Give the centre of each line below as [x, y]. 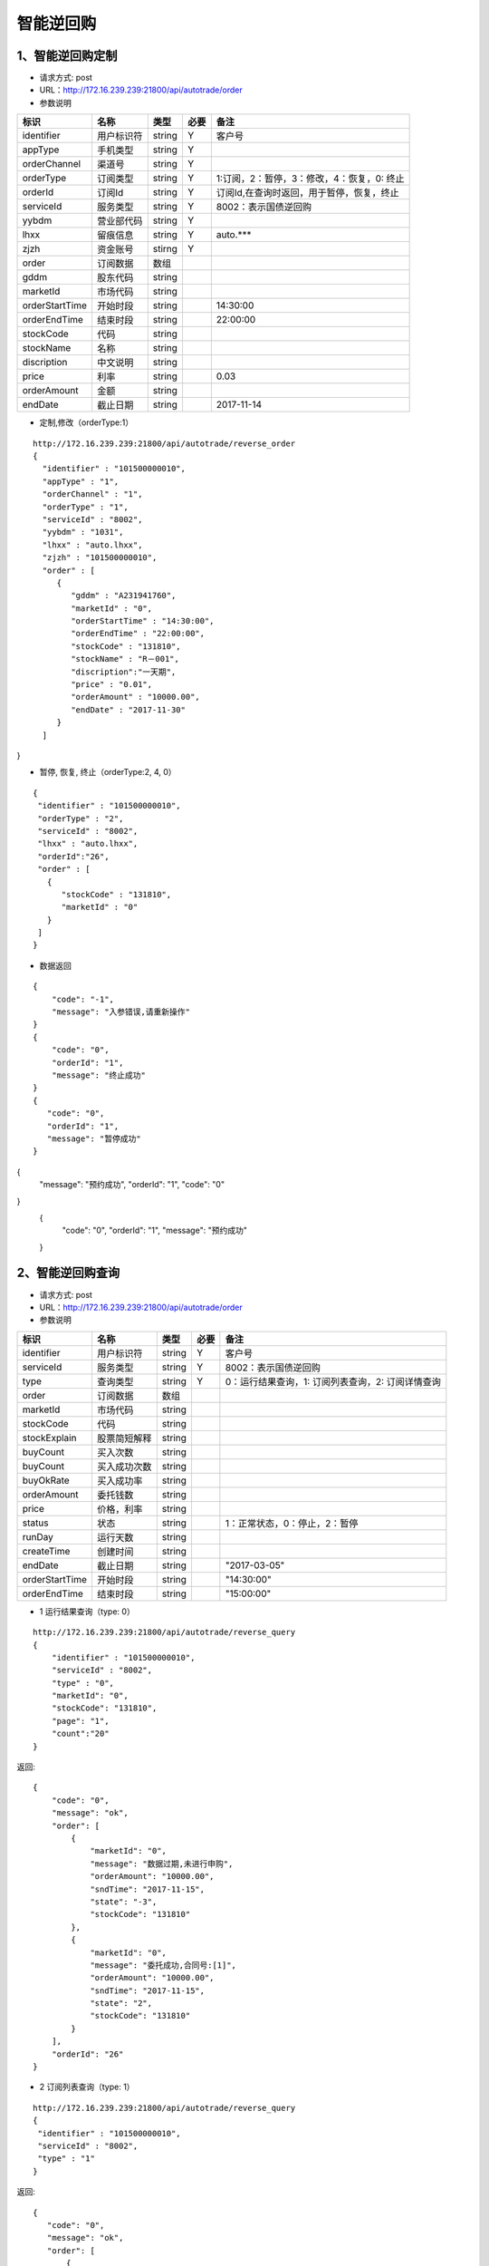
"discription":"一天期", [124, 672]
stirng [165, 249]
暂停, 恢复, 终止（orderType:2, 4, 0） [108, 772]
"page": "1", [80, 1721]
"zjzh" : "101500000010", [100, 558]
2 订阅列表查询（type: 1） [87, 2087]
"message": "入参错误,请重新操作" [120, 1012]
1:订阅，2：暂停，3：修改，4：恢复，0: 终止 [310, 179]
